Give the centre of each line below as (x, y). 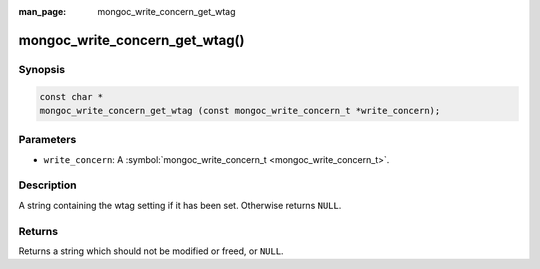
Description (47, 185)
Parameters (47, 140)
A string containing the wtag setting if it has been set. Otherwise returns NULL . (180, 205)
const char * (71, 96)
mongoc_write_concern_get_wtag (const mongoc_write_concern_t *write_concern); (240, 110)
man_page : (42, 11)
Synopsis (41, 69)
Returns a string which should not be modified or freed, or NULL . (151, 251)
